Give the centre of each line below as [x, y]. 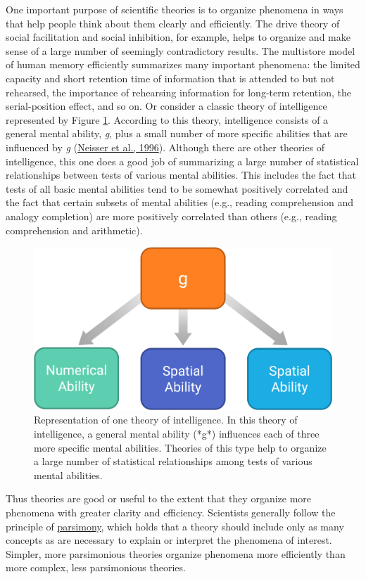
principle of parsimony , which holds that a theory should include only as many [175, 526]
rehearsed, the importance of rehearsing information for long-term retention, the [178, 92]
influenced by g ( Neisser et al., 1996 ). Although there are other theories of [165, 147]
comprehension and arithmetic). [74, 230]
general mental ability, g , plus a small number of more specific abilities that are [177, 133]
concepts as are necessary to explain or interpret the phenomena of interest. [169, 540]
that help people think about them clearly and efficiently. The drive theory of [173, 23]
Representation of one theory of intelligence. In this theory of [166, 420]
